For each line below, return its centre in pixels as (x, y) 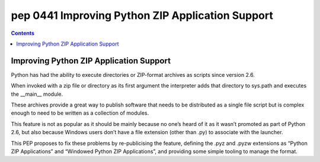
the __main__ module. (37, 94)
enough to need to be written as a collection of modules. (80, 113)
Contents (23, 33)
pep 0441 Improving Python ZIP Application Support (142, 15)
